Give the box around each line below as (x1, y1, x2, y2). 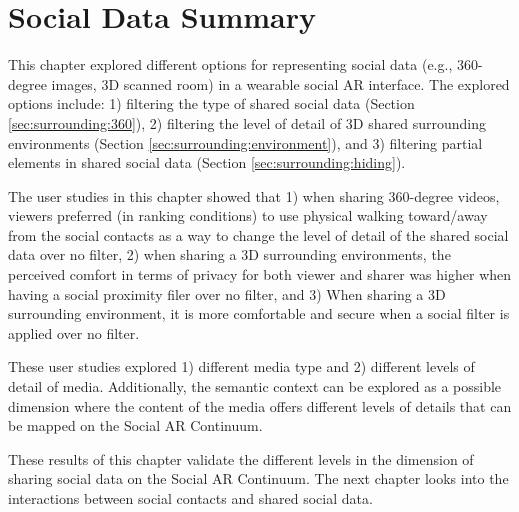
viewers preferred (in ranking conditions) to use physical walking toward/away (8, 205, 488, 226)
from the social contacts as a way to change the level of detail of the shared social (8, 224, 509, 245)
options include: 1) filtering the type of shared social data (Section (8, 93, 415, 114)
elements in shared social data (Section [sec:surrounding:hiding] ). (8, 152, 406, 173)
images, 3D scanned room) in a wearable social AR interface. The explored (51, 73, 510, 94)
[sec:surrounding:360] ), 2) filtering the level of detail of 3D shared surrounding (8, 112, 486, 133)
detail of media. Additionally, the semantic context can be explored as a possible (8, 376, 502, 397)
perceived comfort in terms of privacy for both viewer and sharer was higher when (8, 264, 512, 285)
